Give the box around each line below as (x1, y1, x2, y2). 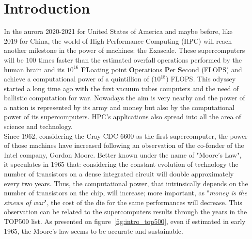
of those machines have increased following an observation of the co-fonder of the (4, 140, 244, 150)
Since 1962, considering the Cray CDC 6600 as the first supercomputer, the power (4, 130, 248, 141)
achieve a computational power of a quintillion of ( (4, 74, 154, 84)
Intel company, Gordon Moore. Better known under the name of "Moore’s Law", (4, 149, 242, 159)
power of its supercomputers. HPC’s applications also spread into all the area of (4, 112, 241, 122)
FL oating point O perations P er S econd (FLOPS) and (80, 64, 242, 74)
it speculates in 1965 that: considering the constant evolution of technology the (4, 159, 238, 169)
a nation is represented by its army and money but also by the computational (4, 102, 235, 112)
